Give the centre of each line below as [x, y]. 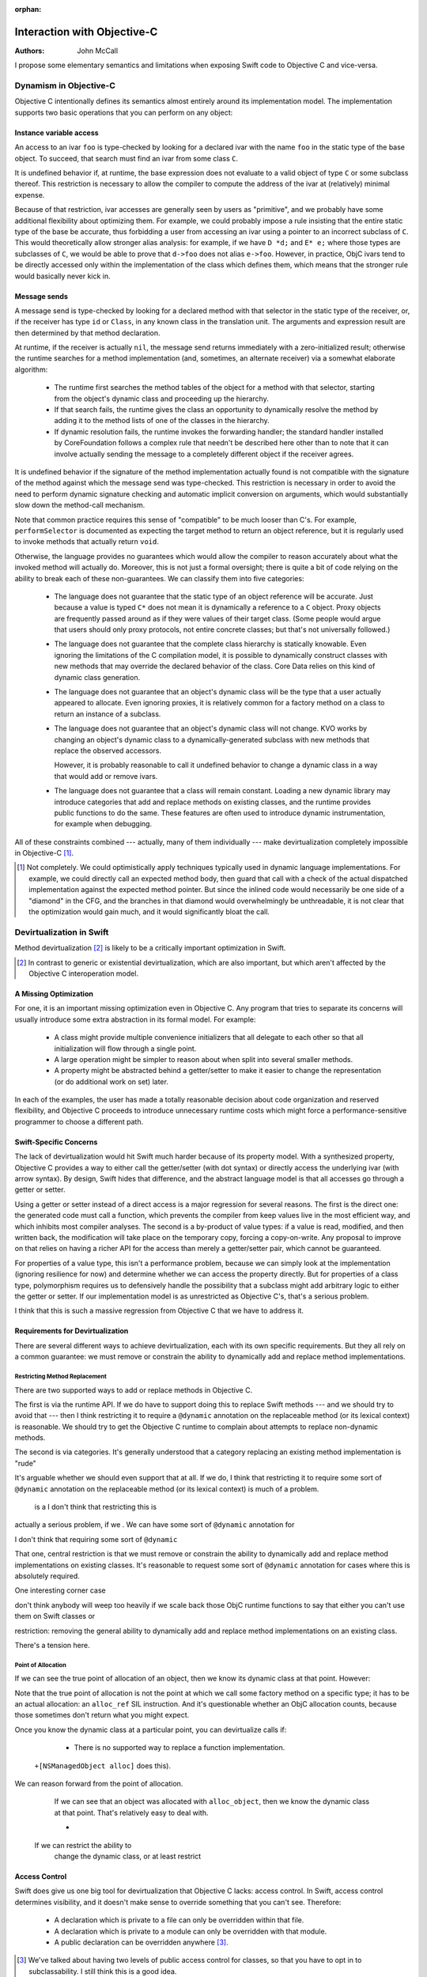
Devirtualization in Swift [62, 932]
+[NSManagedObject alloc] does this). [103, 1765]
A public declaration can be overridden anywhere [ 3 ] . [141, 1942]
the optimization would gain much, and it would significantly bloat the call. [149, 912]
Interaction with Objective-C [86, 32]
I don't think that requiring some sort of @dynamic [96, 1539]
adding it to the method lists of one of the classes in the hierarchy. [162, 421]
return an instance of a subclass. [108, 714]
